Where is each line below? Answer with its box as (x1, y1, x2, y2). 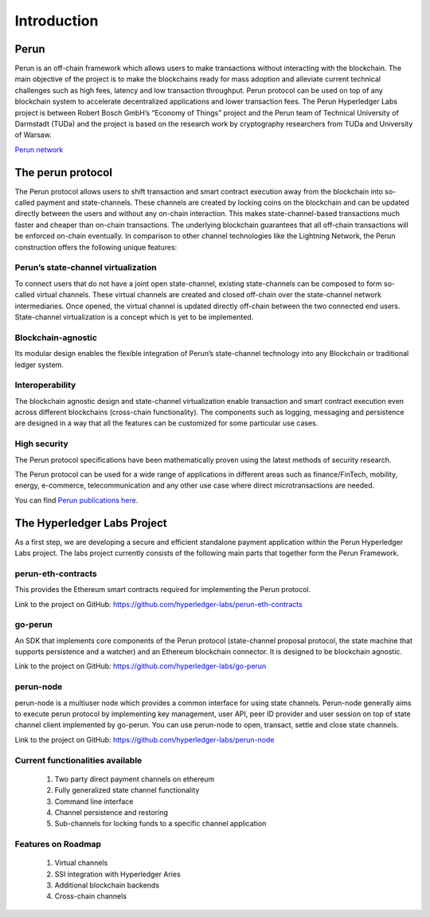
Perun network (14, 144, 64, 155)
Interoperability (14, 379, 76, 390)
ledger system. (14, 359, 64, 370)
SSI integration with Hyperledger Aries (54, 869, 181, 879)
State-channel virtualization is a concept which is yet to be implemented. (14, 312, 254, 322)
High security (14, 438, 69, 449)
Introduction (14, 12, 99, 29)
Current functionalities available (14, 754, 143, 766)
